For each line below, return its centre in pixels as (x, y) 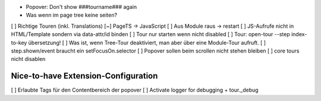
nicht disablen (28, 59)
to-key (19, 43)
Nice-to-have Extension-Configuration (84, 76)
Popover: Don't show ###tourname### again (81, 7)
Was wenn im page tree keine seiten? (72, 15)
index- (299, 34)
